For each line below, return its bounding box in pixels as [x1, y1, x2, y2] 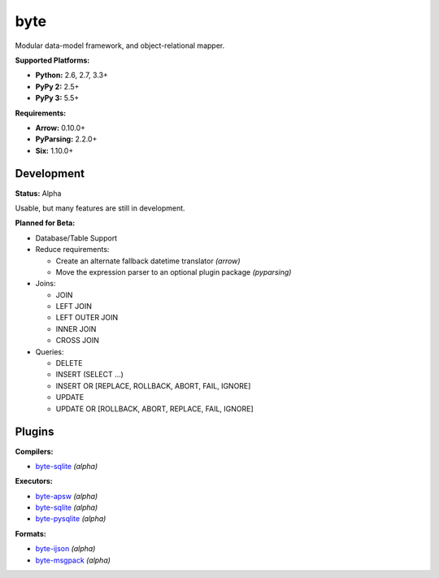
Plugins [15, 425, 54, 439]
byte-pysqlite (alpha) [35, 514, 106, 524]
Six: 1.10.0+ [35, 146, 74, 155]
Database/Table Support [35, 233, 118, 243]
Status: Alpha [15, 188, 62, 198]
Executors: [15, 476, 53, 486]
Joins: [35, 279, 56, 289]
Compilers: [15, 446, 54, 456]
